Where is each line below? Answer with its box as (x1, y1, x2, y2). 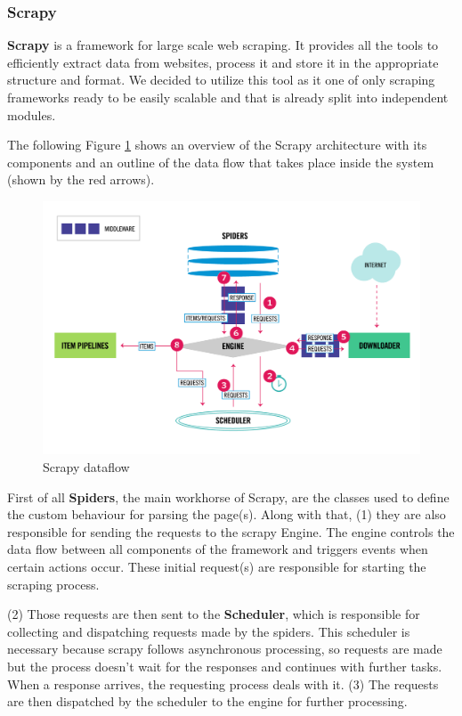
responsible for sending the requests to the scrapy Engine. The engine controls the (7, 522, 455, 541)
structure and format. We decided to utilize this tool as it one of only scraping (7, 70, 435, 89)
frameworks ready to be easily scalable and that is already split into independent (7, 88, 449, 106)
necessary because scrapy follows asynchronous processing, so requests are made (7, 639, 442, 658)
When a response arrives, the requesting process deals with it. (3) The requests (7, 674, 439, 693)
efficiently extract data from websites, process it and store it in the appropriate (7, 53, 439, 71)
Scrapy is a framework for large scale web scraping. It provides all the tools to (7, 36, 439, 54)
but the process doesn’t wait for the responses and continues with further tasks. (7, 656, 442, 675)
